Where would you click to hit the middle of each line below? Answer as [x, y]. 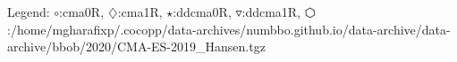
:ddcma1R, [271, 12]
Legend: [29, 12]
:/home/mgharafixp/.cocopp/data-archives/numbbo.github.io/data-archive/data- [229, 29]
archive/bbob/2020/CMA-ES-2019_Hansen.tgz [136, 46]
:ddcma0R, [202, 12]
